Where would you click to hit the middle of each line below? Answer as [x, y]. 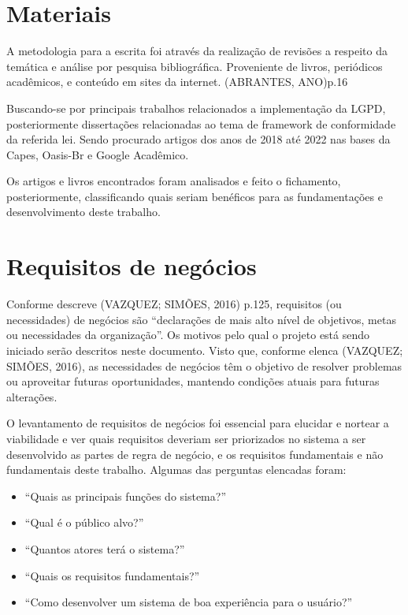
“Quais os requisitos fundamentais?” [112, 575]
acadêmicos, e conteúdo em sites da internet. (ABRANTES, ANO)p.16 [177, 82]
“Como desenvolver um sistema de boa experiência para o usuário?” [189, 602]
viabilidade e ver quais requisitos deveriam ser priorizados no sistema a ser [186, 438]
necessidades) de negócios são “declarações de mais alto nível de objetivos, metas [201, 319]
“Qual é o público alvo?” [84, 522]
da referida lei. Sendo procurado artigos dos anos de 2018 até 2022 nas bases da [198, 139]
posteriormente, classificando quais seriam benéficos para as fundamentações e [195, 196]
